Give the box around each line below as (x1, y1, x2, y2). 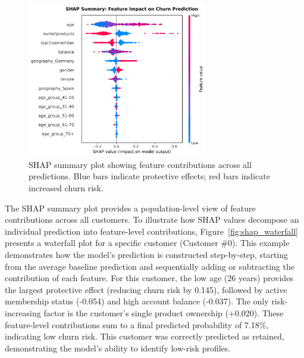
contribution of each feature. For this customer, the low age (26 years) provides (5, 272, 293, 284)
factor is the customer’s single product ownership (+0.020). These (43, 306, 284, 319)
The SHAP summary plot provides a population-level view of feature (5, 201, 256, 214)
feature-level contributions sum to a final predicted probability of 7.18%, (5, 318, 269, 331)
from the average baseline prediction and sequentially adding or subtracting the (5, 260, 294, 272)
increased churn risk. (29, 181, 104, 194)
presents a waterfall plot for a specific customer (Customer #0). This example (5, 236, 290, 249)
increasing (5, 306, 41, 319)
